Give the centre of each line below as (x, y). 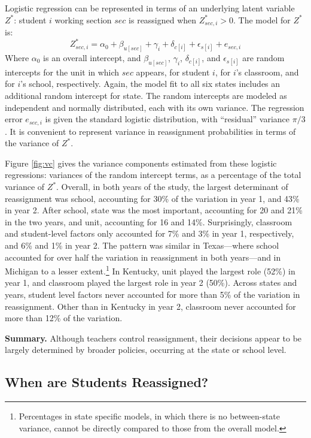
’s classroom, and (267, 72)
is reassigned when (163, 19)
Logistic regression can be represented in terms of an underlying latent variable (150, 8)
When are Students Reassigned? (107, 382)
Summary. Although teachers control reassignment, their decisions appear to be (153, 338)
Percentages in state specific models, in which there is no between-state (150, 416)
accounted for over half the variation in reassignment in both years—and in (143, 257)
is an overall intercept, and (92, 58)
